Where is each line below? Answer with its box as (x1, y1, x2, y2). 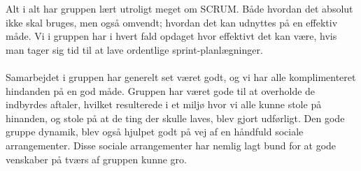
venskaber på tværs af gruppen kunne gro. (6, 151, 187, 166)
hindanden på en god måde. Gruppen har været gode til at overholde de (6, 83, 316, 98)
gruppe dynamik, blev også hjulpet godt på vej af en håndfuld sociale (6, 124, 304, 139)
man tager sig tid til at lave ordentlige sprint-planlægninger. (6, 42, 263, 57)
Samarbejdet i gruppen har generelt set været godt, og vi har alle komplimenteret (6, 69, 356, 84)
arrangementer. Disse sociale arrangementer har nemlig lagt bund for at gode (6, 137, 337, 152)
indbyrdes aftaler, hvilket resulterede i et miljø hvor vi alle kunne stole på (6, 97, 322, 112)
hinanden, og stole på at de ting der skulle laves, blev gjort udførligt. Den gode (6, 110, 345, 125)
